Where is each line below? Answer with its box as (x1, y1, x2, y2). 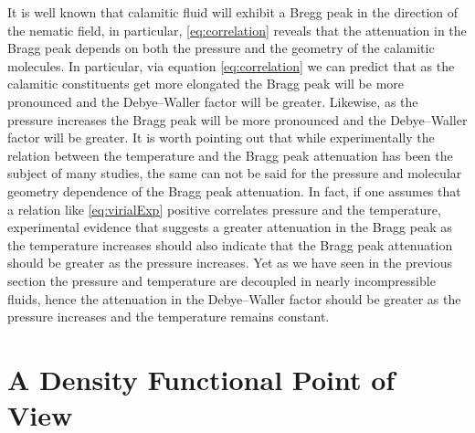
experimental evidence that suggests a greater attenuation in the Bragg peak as (7, 217, 452, 237)
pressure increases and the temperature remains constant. (7, 307, 330, 326)
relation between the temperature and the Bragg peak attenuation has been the (7, 145, 453, 164)
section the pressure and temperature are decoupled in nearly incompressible (7, 270, 436, 290)
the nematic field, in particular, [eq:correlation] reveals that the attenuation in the (7, 20, 467, 39)
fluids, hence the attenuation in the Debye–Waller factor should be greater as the (7, 289, 461, 308)
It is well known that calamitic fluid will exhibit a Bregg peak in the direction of (7, 3, 459, 21)
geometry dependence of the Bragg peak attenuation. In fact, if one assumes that (7, 181, 461, 200)
